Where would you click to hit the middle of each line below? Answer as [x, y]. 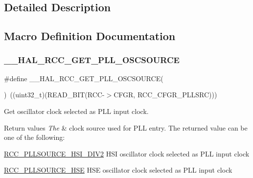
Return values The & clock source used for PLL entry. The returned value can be [126, 127]
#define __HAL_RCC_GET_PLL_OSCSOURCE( [84, 78]
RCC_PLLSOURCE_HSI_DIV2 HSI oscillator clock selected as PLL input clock [127, 153]
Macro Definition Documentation [90, 36]
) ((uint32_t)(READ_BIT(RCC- [54, 95]
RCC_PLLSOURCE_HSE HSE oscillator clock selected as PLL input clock [118, 170]
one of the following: [34, 137]
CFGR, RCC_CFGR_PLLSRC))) [165, 95]
